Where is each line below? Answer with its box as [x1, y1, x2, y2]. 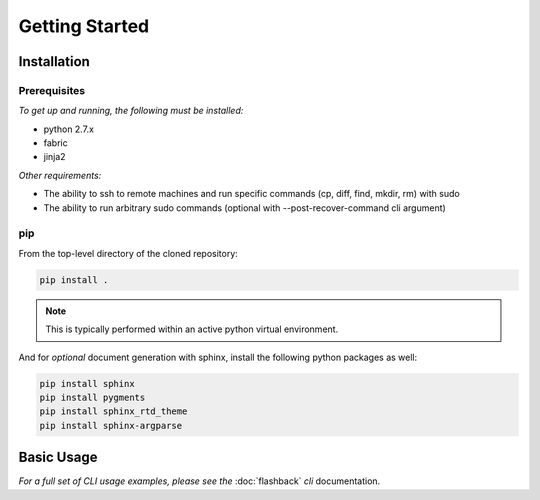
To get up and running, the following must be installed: [18, 105, 244, 117]
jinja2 [43, 151, 66, 163]
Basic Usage [18, 449, 98, 466]
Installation [18, 53, 90, 70]
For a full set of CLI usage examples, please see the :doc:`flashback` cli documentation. [18, 475, 381, 487]
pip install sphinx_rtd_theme [39, 406, 188, 417]
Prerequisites [18, 83, 85, 97]
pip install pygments [39, 391, 146, 403]
